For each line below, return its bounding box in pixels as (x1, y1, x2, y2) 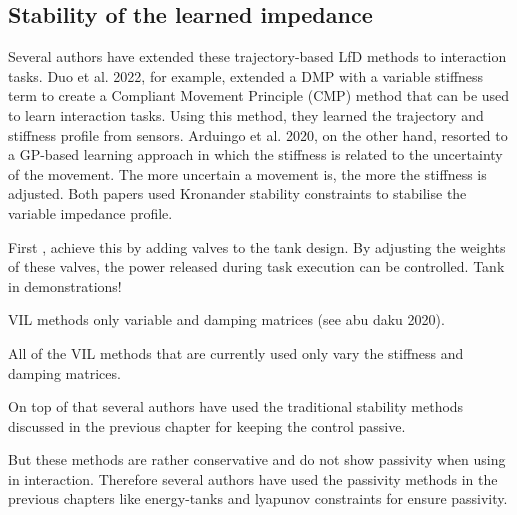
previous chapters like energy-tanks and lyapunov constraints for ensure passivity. (8, 488, 508, 509)
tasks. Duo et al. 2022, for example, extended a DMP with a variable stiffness (8, 65, 484, 86)
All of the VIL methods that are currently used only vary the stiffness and (8, 342, 464, 363)
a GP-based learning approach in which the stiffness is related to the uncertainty (8, 144, 503, 165)
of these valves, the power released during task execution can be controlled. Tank (8, 256, 505, 277)
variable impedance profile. (8, 202, 173, 223)
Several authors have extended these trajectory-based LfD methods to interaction (8, 46, 507, 67)
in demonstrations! (8, 275, 122, 296)
